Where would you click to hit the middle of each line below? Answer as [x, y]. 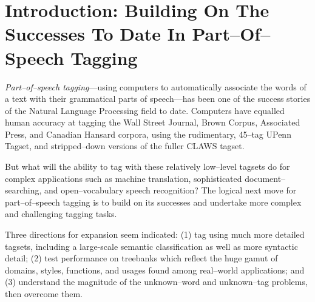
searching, [23, 190]
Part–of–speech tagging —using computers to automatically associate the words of [156, 86]
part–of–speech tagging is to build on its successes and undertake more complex [153, 202]
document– [265, 178]
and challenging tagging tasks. [61, 214]
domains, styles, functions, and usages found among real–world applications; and [155, 270]
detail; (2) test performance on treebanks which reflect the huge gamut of [141, 258]
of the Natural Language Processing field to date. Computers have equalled [145, 110]
